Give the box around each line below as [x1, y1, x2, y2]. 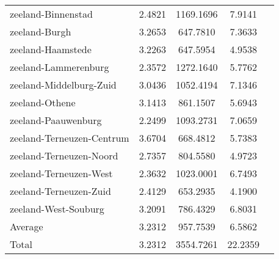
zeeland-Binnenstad [10, 7, 93, 21]
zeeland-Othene [10, 95, 76, 109]
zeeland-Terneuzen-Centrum [10, 131, 129, 145]
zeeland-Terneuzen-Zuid [10, 184, 111, 198]
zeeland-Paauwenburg [10, 113, 102, 127]
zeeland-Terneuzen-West [10, 166, 113, 180]
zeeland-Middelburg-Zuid [10, 78, 117, 92]
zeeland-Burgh [10, 24, 71, 38]
